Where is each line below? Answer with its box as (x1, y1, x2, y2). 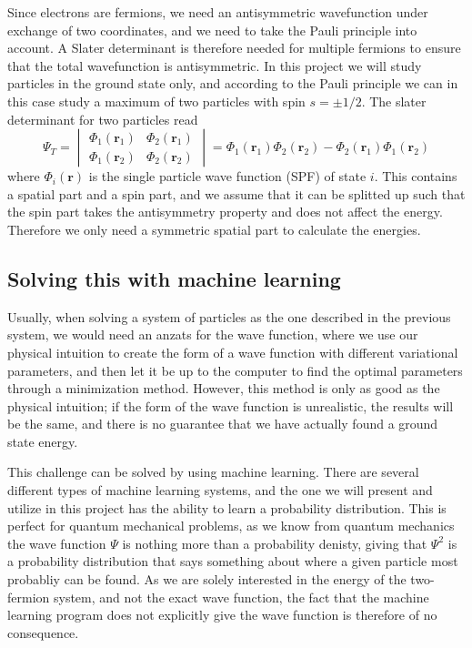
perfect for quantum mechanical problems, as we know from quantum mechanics (7, 516, 455, 535)
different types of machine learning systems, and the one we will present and (7, 481, 433, 500)
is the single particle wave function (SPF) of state (88, 167, 367, 186)
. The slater (361, 91, 427, 110)
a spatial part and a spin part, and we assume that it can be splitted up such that (7, 184, 466, 203)
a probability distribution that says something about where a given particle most (7, 552, 458, 571)
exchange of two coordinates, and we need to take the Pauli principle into (7, 20, 417, 39)
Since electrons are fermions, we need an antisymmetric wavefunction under (7, 3, 428, 21)
